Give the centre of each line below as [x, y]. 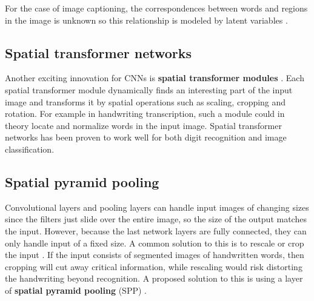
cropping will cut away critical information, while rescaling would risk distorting [154, 266]
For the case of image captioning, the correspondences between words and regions [156, 8]
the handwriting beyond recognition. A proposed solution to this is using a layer [154, 278]
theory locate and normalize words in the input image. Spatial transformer [143, 125]
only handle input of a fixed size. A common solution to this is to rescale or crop [155, 243]
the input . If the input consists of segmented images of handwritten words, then [155, 255]
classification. [30, 149]
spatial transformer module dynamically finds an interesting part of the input [149, 89]
